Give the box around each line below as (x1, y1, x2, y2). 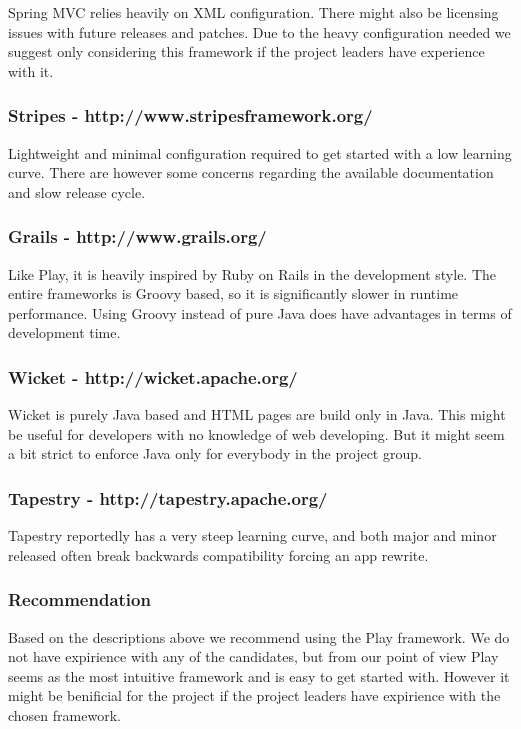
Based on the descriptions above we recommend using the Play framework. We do (8, 626, 510, 647)
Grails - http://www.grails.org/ (8, 224, 267, 249)
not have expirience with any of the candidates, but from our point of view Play (8, 646, 499, 667)
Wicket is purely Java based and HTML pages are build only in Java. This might (8, 404, 506, 425)
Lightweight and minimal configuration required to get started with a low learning (8, 142, 512, 163)
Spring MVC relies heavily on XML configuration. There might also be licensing (8, 2, 499, 22)
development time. (8, 322, 121, 343)
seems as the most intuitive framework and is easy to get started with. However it (8, 665, 510, 686)
